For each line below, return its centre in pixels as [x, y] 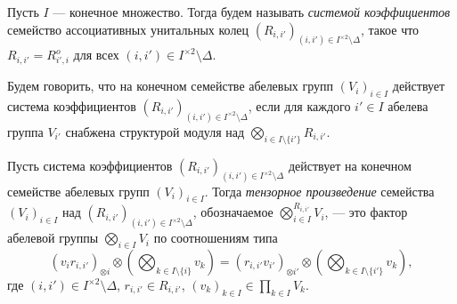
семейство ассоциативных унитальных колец [128, 29]
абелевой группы [53, 238]
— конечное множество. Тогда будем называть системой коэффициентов [252, 12]
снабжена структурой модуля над [155, 131]
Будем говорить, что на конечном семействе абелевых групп [171, 86]
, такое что [390, 29]
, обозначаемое [233, 212]
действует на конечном [350, 165]
